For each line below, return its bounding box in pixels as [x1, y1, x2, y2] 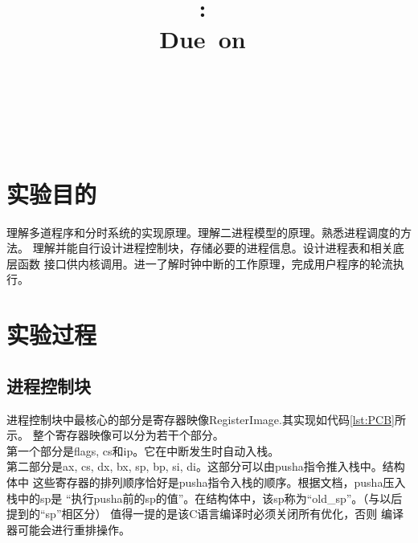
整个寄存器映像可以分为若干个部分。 [32, 427, 224, 443]
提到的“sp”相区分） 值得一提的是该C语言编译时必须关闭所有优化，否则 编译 [6, 505, 404, 522]
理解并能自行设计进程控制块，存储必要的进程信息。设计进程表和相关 [32, 239, 393, 256]
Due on [159, 22, 246, 55]
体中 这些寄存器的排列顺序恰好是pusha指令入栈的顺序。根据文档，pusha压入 [6, 473, 406, 490]
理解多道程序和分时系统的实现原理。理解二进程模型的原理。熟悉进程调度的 [6, 223, 400, 240]
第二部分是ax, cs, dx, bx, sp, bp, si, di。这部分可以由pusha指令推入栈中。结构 [6, 458, 405, 475]
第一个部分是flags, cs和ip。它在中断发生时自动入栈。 [6, 442, 280, 459]
